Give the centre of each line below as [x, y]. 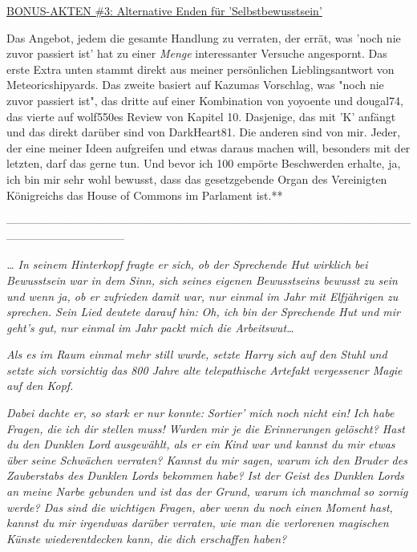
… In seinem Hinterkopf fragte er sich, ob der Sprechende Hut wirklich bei [187, 264]
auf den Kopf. [40, 386]
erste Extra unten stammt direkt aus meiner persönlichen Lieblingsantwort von [200, 69]
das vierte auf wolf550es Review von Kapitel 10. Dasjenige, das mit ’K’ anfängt [201, 116]
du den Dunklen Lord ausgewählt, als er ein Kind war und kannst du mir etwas [201, 444]
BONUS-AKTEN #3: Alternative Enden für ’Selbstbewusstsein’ [164, 10]
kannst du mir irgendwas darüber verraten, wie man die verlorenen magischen [198, 523]
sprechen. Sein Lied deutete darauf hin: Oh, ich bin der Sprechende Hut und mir [204, 312]
